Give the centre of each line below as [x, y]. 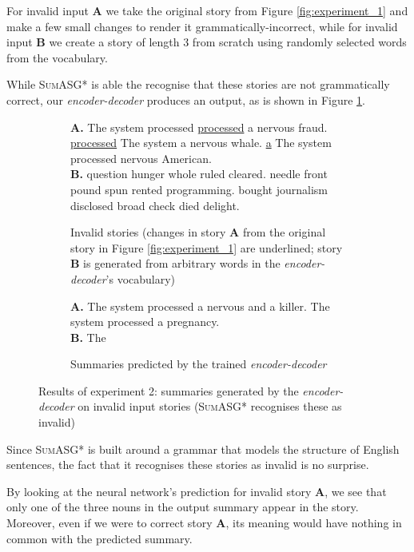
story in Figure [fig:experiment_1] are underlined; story [207, 247]
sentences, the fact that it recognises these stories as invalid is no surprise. [188, 465]
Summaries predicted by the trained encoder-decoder [199, 364]
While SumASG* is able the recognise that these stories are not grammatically [198, 84]
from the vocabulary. [57, 57]
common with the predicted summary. [100, 538]
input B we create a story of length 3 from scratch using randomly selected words [207, 42]
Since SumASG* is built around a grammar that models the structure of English [203, 449]
